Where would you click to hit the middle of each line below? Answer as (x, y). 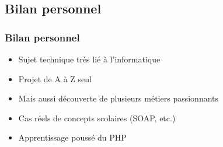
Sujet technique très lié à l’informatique (89, 59)
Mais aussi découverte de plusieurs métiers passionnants (119, 98)
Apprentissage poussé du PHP (72, 137)
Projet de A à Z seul (55, 78)
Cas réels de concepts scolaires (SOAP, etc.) (97, 118)
